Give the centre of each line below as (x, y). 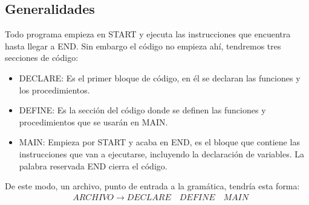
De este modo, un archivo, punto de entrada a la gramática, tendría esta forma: (152, 186)
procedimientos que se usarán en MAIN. (93, 121)
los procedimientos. (54, 90)
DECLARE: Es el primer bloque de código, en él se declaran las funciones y (160, 77)
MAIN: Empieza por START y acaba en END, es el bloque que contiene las (159, 142)
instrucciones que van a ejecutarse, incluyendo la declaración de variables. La (161, 153)
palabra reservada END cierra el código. (93, 166)
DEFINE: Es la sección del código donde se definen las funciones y (142, 110)
